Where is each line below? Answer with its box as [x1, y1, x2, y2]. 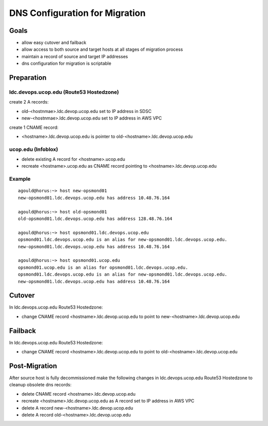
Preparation [9, 74, 47, 82]
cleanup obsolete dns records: [9, 382, 72, 388]
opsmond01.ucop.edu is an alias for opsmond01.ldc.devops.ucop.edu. [18, 264, 188, 270]
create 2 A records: [9, 99, 49, 105]
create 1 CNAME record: [9, 124, 59, 130]
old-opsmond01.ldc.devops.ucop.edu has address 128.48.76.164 [18, 216, 173, 221]
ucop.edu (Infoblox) [9, 146, 58, 153]
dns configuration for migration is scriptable [21, 60, 112, 67]
